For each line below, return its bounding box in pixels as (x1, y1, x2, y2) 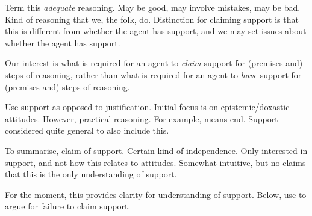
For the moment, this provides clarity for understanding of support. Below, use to (5, 188, 307, 200)
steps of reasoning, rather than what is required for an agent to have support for (5, 68, 302, 81)
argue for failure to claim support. (5, 200, 131, 212)
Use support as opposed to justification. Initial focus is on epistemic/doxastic (5, 100, 290, 113)
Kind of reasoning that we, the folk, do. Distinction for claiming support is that (5, 13, 299, 25)
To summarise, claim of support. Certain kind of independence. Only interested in (5, 144, 308, 156)
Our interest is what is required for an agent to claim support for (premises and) (5, 57, 303, 69)
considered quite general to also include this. (5, 124, 169, 137)
